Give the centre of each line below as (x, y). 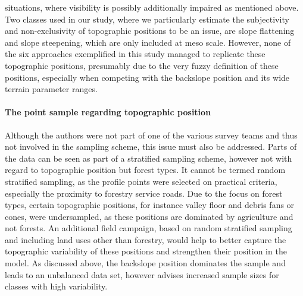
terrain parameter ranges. (51, 89)
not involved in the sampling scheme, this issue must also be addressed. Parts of (151, 147)
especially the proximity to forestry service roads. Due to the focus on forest (144, 193)
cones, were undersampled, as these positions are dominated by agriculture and (149, 216)
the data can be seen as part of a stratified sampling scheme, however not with (149, 158)
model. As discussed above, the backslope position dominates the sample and (145, 263)
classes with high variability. (56, 286)
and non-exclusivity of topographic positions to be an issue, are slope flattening (150, 31)
